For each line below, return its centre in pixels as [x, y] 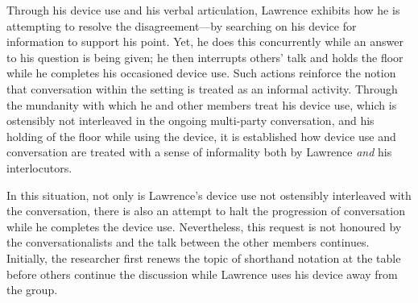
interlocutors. [39, 167]
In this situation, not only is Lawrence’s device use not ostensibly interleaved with [209, 195]
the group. [32, 290]
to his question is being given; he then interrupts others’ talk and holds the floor [205, 57]
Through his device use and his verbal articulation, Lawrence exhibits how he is [203, 10]
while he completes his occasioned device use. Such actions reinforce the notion [201, 73]
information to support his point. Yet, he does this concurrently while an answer [205, 42]
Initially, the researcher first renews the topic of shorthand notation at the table [204, 257]
